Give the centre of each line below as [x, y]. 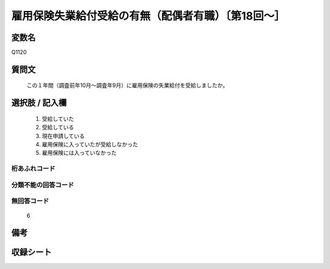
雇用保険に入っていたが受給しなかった [90, 145]
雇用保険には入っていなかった [79, 153]
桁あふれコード [33, 169]
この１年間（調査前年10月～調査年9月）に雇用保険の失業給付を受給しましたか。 [127, 85]
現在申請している [63, 136]
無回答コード [30, 201]
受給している [58, 127]
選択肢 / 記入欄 [39, 103]
